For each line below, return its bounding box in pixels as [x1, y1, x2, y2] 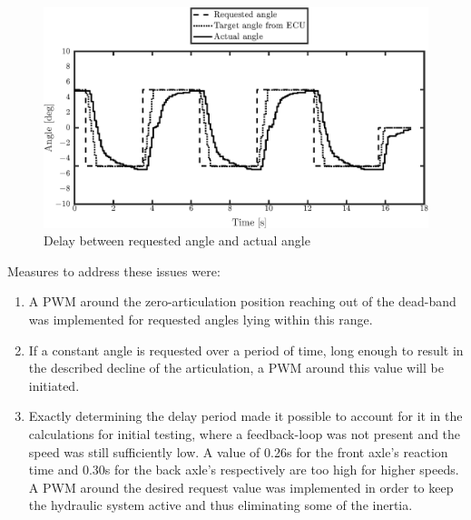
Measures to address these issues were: [7, 261, 221, 280]
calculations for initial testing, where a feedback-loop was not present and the [28, 424, 461, 443]
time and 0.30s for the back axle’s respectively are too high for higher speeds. [28, 460, 459, 479]
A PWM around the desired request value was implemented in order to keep [28, 477, 454, 496]
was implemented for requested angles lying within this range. [28, 310, 373, 329]
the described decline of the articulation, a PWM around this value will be [28, 358, 444, 377]
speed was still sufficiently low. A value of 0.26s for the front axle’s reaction [28, 442, 448, 461]
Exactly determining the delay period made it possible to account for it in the [28, 406, 463, 425]
